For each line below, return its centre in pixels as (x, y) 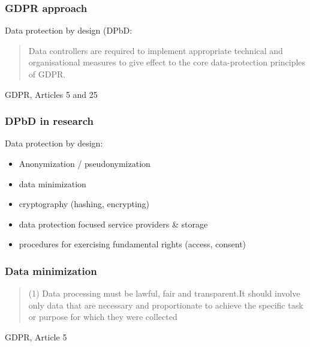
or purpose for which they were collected (103, 317)
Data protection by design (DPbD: (69, 30)
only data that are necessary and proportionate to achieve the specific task (166, 305)
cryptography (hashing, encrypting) (84, 204)
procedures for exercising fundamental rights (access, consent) (133, 244)
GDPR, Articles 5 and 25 (51, 94)
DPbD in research (49, 121)
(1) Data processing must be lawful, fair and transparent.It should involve (164, 293)
